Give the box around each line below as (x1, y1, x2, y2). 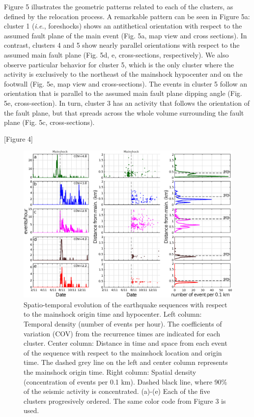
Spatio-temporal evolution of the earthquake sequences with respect (24, 299, 227, 309)
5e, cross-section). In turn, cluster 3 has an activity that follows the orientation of (4, 97, 250, 108)
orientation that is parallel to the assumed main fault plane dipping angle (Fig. (4, 88, 242, 98)
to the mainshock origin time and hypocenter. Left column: (24, 309, 202, 319)
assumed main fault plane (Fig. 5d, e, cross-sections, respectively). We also (4, 49, 229, 60)
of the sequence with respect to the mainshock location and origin (24, 347, 222, 357)
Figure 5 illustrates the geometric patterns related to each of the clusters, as (4, 1, 233, 11)
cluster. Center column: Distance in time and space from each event (24, 338, 227, 348)
